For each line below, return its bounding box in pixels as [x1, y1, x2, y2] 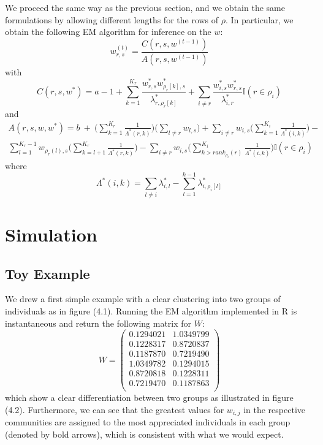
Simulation [5, 221, 97, 246]
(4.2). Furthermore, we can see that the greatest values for [5, 403, 224, 416]
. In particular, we [225, 13, 294, 26]
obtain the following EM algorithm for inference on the [5, 25, 211, 38]
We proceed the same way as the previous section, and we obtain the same [5, 1, 285, 13]
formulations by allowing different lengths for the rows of [5, 13, 219, 26]
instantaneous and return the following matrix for [5, 316, 192, 329]
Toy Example [5, 264, 90, 283]
